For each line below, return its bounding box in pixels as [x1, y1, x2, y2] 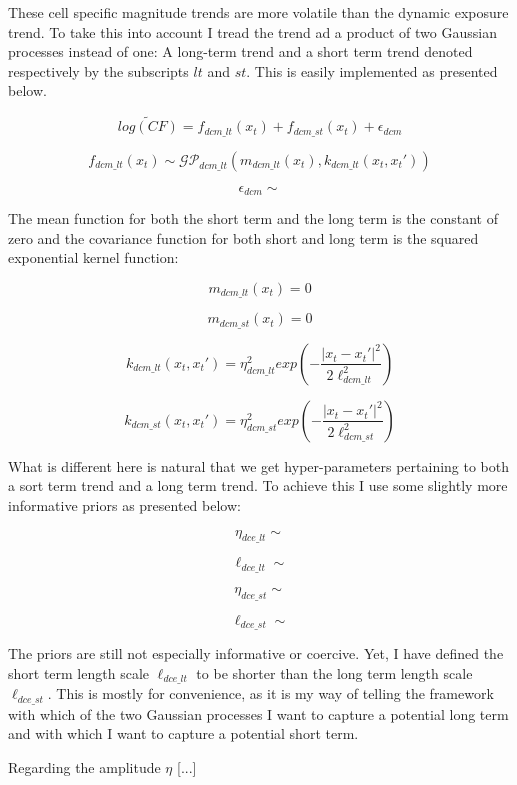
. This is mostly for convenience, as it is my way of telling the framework [47, 683, 494, 704]
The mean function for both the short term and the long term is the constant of [8, 208, 498, 229]
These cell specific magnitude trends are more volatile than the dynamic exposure [8, 2, 509, 22]
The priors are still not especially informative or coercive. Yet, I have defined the [8, 643, 504, 664]
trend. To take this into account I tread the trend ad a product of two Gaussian [8, 21, 497, 42]
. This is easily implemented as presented [246, 60, 498, 81]
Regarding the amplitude [8, 756, 161, 777]
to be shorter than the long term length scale [196, 662, 473, 683]
